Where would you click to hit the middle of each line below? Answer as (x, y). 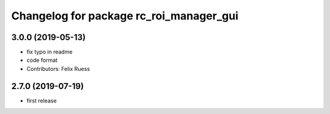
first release (42, 101)
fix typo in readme (50, 52)
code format (42, 60)
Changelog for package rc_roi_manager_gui (125, 16)
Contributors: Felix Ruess (58, 69)
